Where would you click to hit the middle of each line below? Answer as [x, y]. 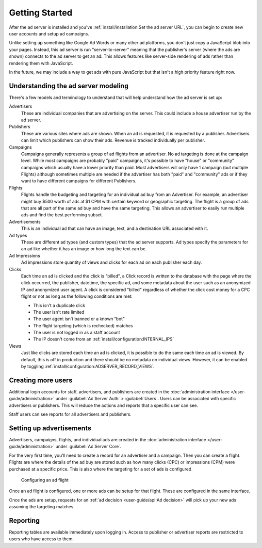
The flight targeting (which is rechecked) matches [83, 325]
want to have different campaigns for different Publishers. [79, 181]
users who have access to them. [41, 539]
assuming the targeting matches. [42, 507]
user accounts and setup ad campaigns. [49, 33]
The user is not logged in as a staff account [77, 333]
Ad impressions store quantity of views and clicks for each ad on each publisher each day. [112, 262]
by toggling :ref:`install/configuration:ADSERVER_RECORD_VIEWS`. [88, 367]
